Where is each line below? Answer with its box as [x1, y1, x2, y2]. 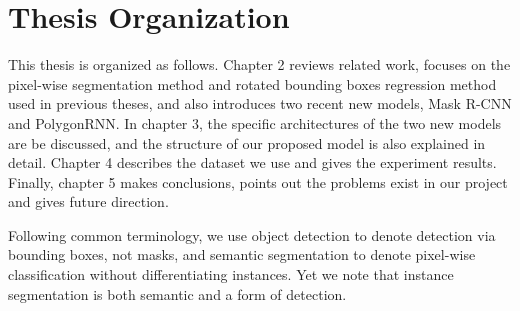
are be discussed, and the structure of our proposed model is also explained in [8, 132, 486, 153]
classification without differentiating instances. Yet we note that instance [8, 264, 454, 285]
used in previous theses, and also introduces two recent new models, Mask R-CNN [8, 93, 512, 114]
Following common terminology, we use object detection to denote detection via [8, 224, 496, 245]
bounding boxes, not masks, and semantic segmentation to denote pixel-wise [8, 244, 476, 265]
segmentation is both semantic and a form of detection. [8, 283, 347, 304]
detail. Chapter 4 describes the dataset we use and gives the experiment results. [8, 152, 497, 173]
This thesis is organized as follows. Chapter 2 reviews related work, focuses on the [8, 54, 511, 75]
